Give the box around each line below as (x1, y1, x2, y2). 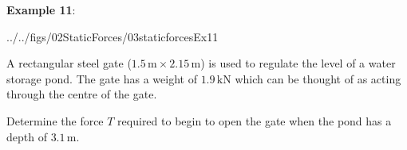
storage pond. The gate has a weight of (6, 70, 197, 87)
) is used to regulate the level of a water (200, 55, 396, 71)
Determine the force (6, 112, 104, 129)
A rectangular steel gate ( (6, 55, 132, 71)
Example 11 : (6, 2, 76, 17)
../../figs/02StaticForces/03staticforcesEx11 (6, 28, 219, 44)
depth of (6, 128, 47, 144)
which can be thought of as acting (235, 70, 401, 87)
